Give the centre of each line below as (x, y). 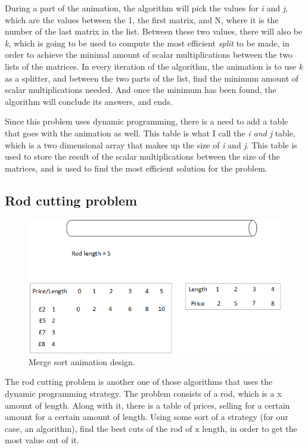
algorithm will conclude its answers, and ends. (89, 101)
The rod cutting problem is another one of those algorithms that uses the (139, 382)
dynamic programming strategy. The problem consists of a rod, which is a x (143, 393)
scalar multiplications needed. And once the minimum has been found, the (141, 90)
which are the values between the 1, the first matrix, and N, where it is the (142, 19)
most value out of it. (42, 440)
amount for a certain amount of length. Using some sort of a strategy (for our (147, 417)
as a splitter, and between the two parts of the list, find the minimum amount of (152, 78)
